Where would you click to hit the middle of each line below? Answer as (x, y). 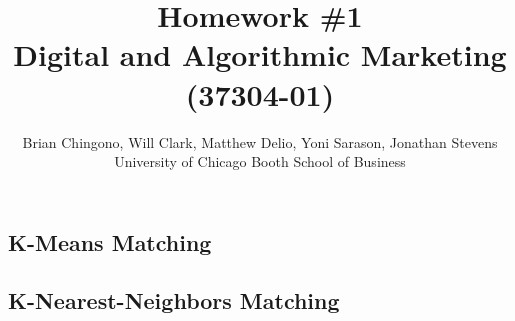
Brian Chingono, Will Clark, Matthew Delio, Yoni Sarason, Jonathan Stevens (260, 141)
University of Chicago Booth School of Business (260, 161)
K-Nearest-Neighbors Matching (174, 300)
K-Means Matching (110, 241)
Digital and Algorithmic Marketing (260, 54)
